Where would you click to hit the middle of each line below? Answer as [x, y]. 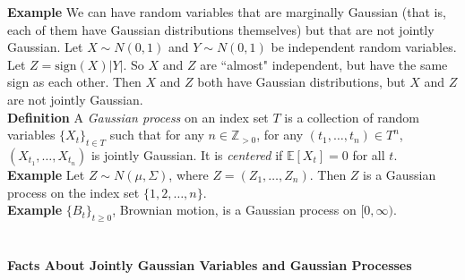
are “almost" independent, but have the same [324, 64]
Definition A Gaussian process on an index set [138, 117]
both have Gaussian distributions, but [301, 82]
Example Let [46, 174]
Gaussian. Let [45, 47]
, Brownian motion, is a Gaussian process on [234, 210]
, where [189, 174]
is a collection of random [352, 117]
